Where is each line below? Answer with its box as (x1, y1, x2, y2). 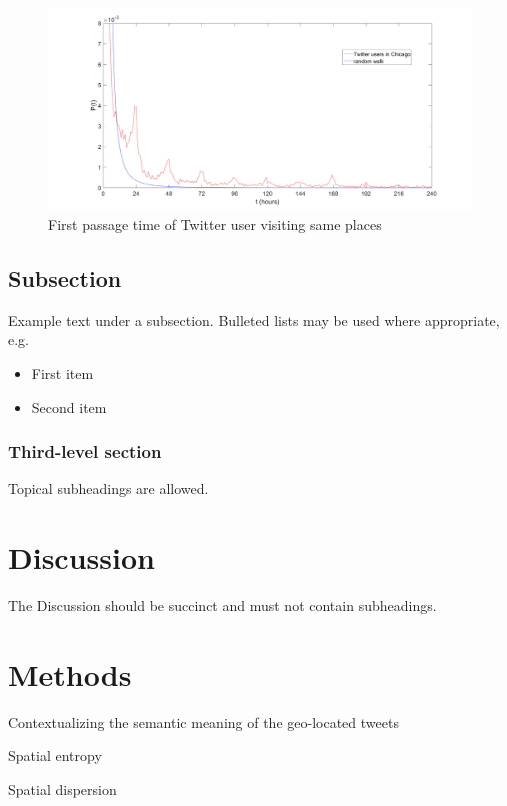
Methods (8, 653, 132, 694)
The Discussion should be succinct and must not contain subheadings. (8, 595, 437, 616)
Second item (31, 396, 107, 417)
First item (31, 363, 94, 384)
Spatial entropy (8, 745, 102, 766)
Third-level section (8, 439, 162, 464)
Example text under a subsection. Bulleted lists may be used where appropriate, (8, 309, 500, 330)
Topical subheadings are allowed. (8, 478, 209, 499)
